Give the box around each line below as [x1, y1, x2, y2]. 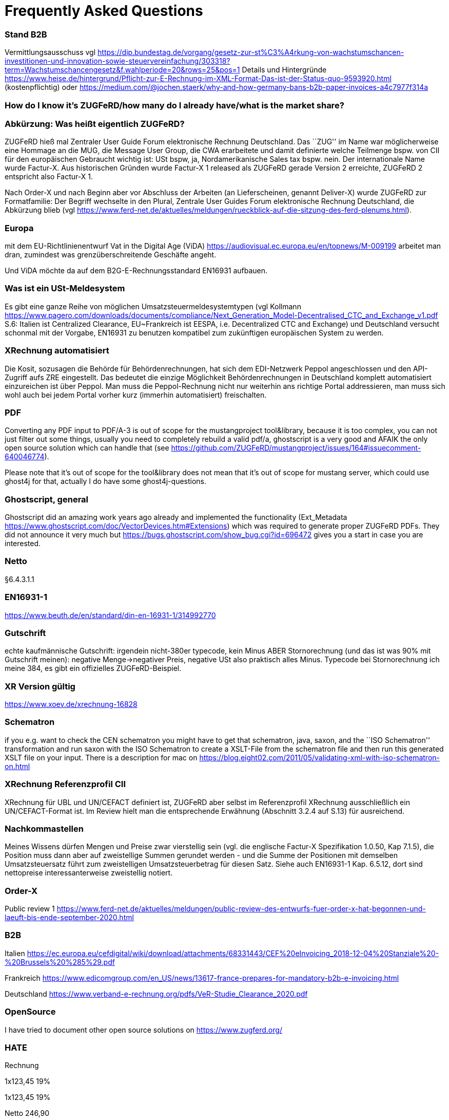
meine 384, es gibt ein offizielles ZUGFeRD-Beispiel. [5, 664, 182, 673]
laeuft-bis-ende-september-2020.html [5, 913, 134, 922]
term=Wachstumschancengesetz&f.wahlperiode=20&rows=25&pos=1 [5, 65, 240, 74]
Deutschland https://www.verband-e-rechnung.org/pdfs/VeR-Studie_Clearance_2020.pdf [5, 989, 308, 998]
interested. [5, 539, 41, 548]
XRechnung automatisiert [5, 345, 109, 356]
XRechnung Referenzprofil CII [5, 779, 126, 790]
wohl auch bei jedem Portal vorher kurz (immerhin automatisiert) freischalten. [5, 390, 267, 399]
